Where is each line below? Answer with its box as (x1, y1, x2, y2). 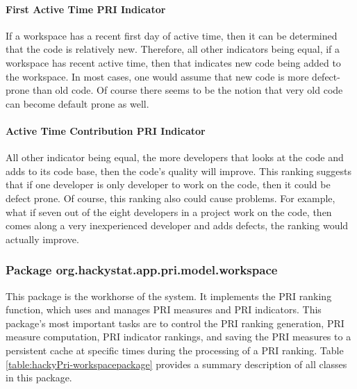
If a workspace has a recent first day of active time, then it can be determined (6, 28, 338, 42)
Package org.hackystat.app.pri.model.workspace (6, 261, 278, 279)
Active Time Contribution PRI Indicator (6, 123, 206, 138)
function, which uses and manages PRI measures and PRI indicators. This (6, 302, 322, 317)
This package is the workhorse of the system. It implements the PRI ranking (6, 288, 332, 303)
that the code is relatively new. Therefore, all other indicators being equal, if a (6, 42, 340, 56)
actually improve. (6, 231, 79, 246)
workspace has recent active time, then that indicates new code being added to (6, 55, 341, 69)
